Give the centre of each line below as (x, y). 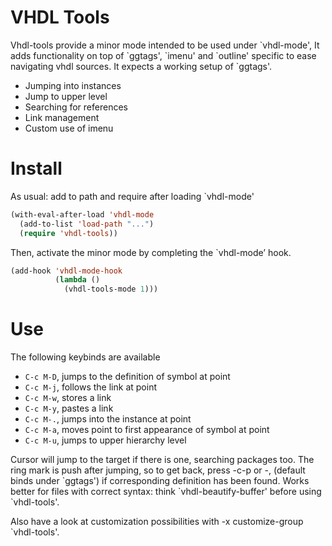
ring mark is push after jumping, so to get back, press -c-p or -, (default (158, 470)
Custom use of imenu (69, 128)
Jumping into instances (73, 85)
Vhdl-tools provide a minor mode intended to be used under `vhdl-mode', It (165, 45)
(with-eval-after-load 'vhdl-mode (82, 214)
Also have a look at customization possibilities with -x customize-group (157, 522)
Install (36, 168)
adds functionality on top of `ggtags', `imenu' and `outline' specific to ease (163, 55)
